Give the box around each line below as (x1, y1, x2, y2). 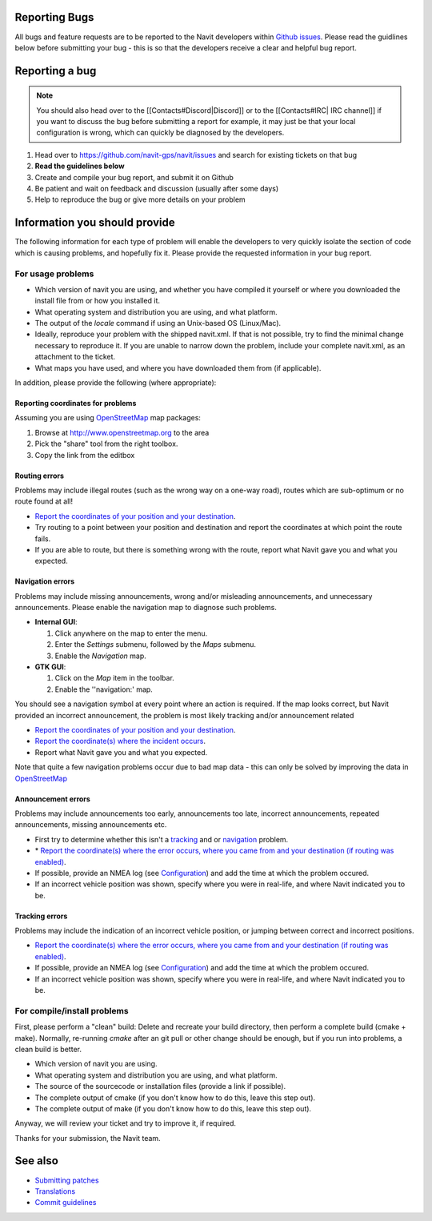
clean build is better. (14, 1044, 82, 1054)
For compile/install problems (14, 1005, 129, 1016)
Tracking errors (14, 911, 68, 921)
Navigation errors (14, 576, 75, 586)
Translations (34, 1186, 76, 1196)
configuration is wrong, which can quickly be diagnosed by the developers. (36, 128, 285, 138)
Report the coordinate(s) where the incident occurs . (34, 737, 206, 746)
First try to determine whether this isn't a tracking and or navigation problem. (34, 834, 289, 844)
